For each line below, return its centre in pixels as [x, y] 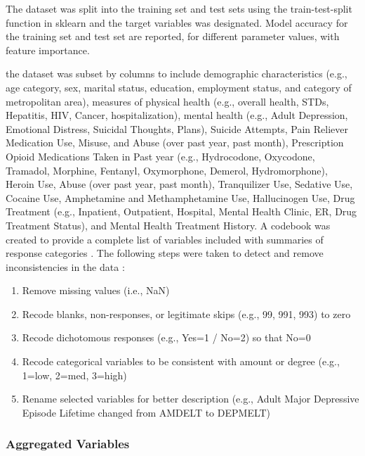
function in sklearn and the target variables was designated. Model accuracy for [177, 22]
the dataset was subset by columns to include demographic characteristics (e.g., [177, 74]
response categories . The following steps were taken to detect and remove [165, 253]
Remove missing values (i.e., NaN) [96, 290]
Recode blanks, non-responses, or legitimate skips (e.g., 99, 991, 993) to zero [186, 313]
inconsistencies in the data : [65, 266]
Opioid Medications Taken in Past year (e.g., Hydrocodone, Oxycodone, [160, 156]
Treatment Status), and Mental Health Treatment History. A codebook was [168, 225]
